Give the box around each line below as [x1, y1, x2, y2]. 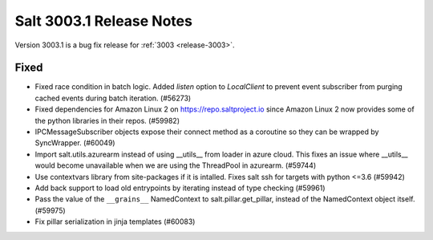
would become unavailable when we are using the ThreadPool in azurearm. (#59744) [34, 161, 317, 170]
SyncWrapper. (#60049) [34, 138, 115, 148]
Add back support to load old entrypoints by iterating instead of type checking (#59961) [34, 183, 326, 193]
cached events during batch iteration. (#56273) [34, 93, 192, 103]
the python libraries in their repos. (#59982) [34, 116, 180, 125]
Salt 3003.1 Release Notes [14, 12, 192, 30]
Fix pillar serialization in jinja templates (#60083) [34, 217, 196, 226]
